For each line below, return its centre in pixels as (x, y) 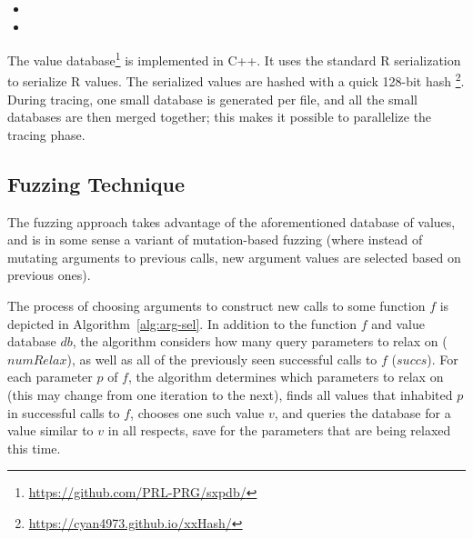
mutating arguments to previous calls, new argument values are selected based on (234, 257)
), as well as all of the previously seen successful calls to (222, 359)
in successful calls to (64, 412)
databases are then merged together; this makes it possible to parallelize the (220, 117)
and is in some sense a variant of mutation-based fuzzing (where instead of (215, 240)
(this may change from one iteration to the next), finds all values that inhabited (230, 395)
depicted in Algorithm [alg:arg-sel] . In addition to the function (182, 323)
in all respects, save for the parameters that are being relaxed (279, 430)
